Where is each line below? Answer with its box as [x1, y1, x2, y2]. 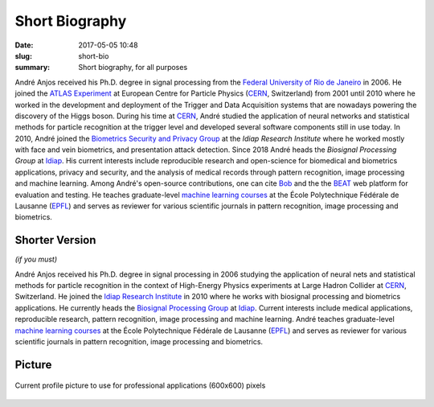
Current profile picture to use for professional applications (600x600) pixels [14, 380, 266, 390]
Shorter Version [14, 233, 96, 247]
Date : [14, 40, 34, 50]
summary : [14, 63, 51, 72]
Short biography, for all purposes [78, 63, 188, 72]
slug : [14, 51, 32, 60]
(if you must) [14, 254, 58, 265]
